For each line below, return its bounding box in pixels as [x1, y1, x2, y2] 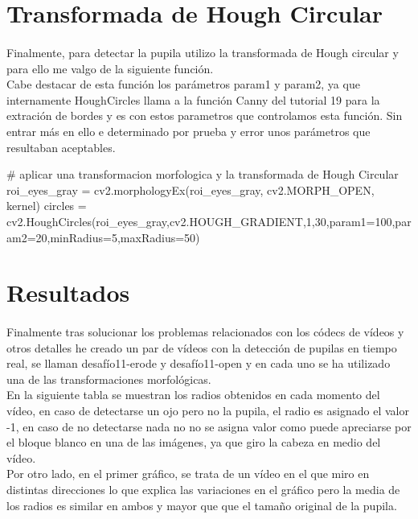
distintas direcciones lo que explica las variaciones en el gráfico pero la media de [6, 481, 400, 497]
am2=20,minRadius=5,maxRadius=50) [6, 229, 200, 245]
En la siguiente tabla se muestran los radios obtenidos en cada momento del [6, 386, 380, 403]
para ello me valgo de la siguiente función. [6, 60, 214, 76]
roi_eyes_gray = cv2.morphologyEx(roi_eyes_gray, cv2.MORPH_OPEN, [6, 181, 375, 198]
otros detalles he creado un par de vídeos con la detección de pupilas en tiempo [6, 339, 397, 356]
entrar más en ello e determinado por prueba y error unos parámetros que [6, 122, 371, 139]
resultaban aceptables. [6, 138, 116, 155]
